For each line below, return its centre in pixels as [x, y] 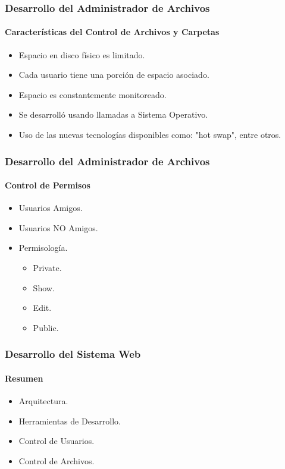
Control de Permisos [48, 185]
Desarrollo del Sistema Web [73, 354]
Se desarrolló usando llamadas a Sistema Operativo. [113, 114]
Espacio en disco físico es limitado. [82, 54]
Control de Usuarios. [57, 441]
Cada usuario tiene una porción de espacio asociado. [114, 75]
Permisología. [43, 248]
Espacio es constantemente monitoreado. [93, 94]
